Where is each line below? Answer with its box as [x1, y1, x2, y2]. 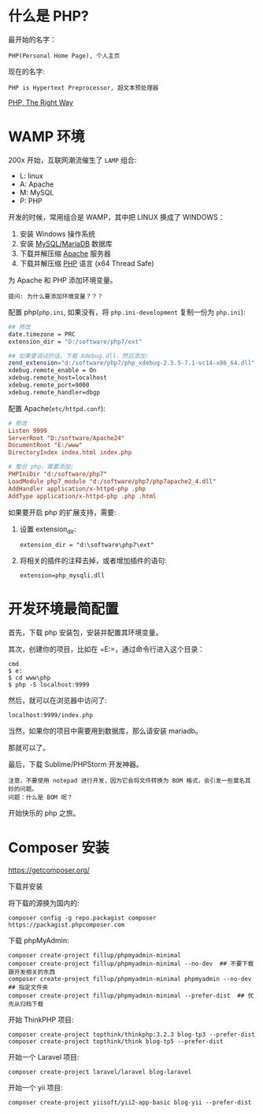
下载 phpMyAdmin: [8, 936, 69, 946]
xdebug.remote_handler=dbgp [8, 388, 101, 396]
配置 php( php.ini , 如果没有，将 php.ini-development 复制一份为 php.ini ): [8, 307, 246, 316]
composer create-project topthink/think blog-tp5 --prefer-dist [8, 1038, 224, 1046]
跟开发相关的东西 [8, 968, 56, 976]
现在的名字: [8, 66, 46, 76]
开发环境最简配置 [8, 600, 120, 618]
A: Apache [19, 179, 54, 189]
